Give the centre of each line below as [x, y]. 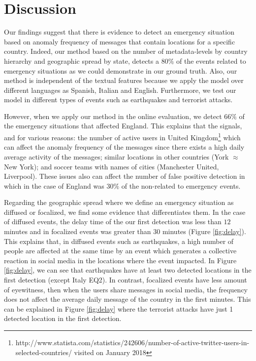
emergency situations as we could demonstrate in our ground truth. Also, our [121, 70]
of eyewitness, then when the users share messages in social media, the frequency [126, 289]
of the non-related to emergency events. [181, 185]
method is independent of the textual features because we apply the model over [124, 80]
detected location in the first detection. [63, 318]
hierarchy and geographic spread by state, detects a [81, 60]
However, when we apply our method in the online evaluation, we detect [113, 116]
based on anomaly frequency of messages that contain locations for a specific [120, 41]
